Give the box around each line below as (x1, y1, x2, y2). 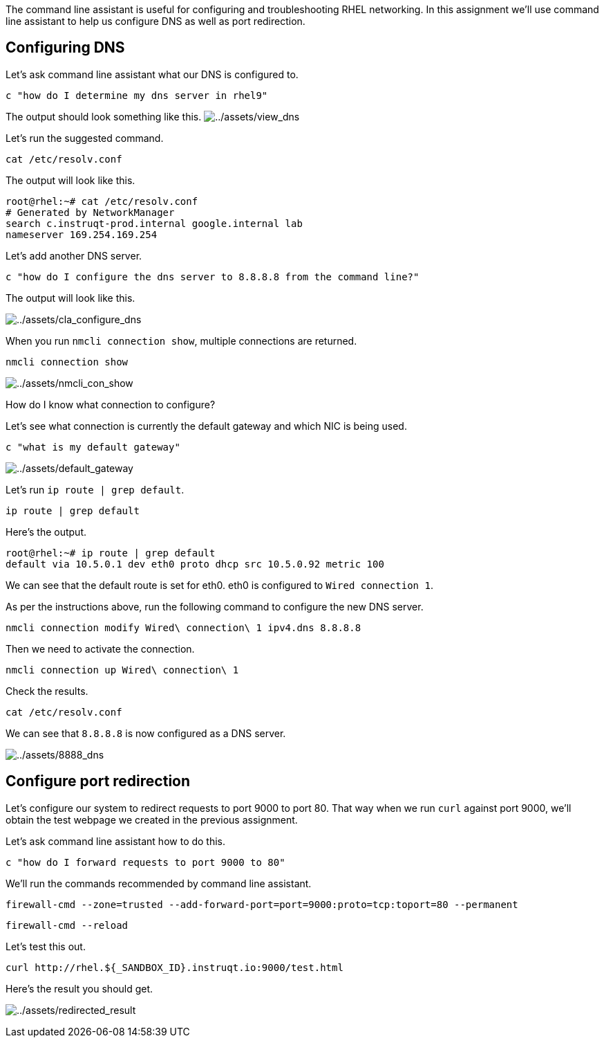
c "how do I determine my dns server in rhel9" (6, 89, 268, 101)
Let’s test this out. (6, 940, 86, 952)
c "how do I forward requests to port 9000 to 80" (6, 856, 285, 868)
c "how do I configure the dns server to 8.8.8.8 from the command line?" (6, 271, 419, 282)
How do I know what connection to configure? (6, 398, 216, 410)
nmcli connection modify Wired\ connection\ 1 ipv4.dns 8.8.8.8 (6, 622, 361, 633)
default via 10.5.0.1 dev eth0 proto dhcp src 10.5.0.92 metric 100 (6, 558, 384, 570)
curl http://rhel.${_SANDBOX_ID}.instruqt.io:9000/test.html (6, 961, 343, 973)
